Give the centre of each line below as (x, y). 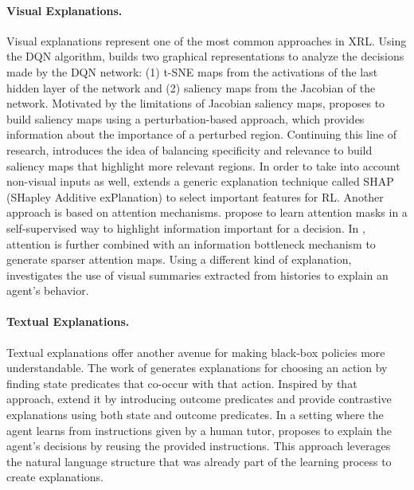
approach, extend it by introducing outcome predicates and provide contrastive (199, 399)
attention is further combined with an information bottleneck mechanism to (191, 243)
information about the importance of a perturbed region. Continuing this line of (201, 134)
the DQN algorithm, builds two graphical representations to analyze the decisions (205, 56)
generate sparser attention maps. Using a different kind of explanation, (179, 259)
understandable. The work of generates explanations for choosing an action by (197, 368)
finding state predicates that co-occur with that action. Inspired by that (182, 383)
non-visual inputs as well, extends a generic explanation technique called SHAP (200, 181)
